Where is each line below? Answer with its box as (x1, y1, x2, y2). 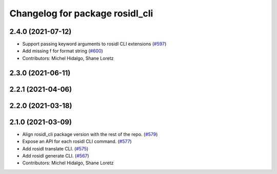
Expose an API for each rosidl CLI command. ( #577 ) (22, 139, 132, 145)
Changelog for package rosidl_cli (9, 8, 153, 19)
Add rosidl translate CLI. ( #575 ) (22, 145, 89, 151)
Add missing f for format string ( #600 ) (22, 48, 104, 54)
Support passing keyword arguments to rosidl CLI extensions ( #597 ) (22, 41, 167, 47)
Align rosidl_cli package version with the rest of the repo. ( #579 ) (22, 131, 158, 137)
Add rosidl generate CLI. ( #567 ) (22, 152, 89, 159)
